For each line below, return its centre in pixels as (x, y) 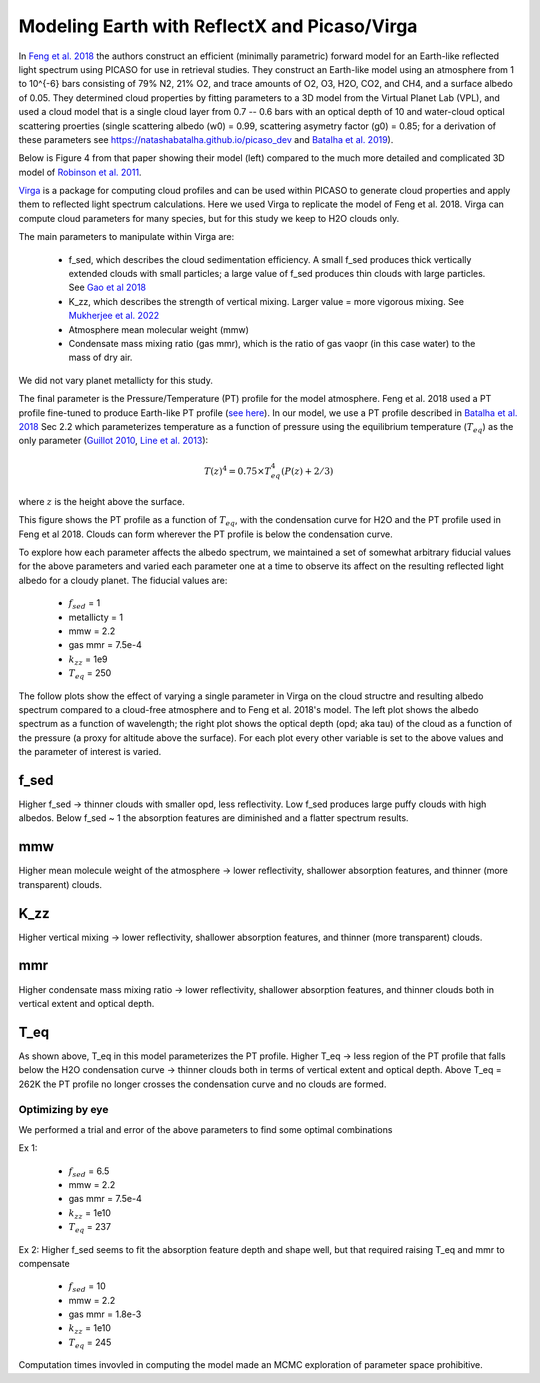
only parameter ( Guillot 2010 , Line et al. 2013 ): (113, 441)
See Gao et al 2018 (107, 287)
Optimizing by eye (63, 1110)
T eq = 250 (90, 674)
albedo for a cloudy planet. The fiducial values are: (123, 580)
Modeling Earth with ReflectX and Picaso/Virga (218, 26)
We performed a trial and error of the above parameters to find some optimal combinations (205, 1129)
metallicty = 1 (96, 617)
